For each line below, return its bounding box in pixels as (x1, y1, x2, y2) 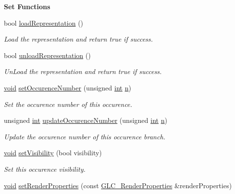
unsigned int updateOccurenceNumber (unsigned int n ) (4, 115, 167, 125)
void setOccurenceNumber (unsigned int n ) (4, 82, 132, 92)
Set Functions (4, 1, 50, 11)
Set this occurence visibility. (4, 164, 86, 174)
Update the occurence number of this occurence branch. (4, 131, 165, 141)
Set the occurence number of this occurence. (4, 99, 132, 109)
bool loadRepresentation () (4, 17, 84, 28)
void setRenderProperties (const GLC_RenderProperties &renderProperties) (4, 180, 232, 190)
